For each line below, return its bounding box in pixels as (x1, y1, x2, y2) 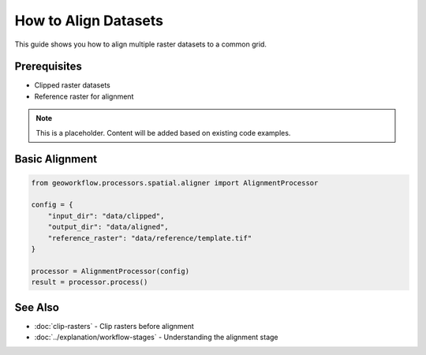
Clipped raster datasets (34, 80, 110, 90)
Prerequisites (14, 60, 82, 73)
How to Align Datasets (14, 12, 163, 29)
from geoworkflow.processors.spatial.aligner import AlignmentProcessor (31, 178, 319, 187)
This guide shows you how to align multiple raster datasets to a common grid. (14, 39, 267, 49)
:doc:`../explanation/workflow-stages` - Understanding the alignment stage (34, 332, 278, 342)
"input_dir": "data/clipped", (47, 211, 165, 220)
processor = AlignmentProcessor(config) (31, 267, 189, 275)
